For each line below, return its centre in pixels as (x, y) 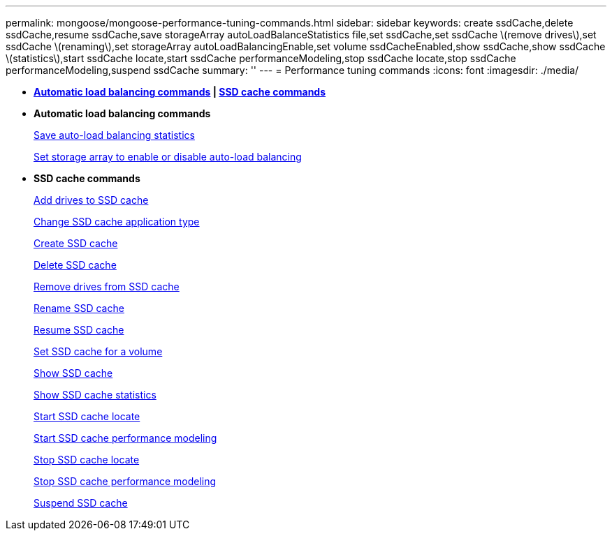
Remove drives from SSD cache (107, 286)
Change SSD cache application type (117, 222)
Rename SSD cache (79, 308)
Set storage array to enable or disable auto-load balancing (168, 157)
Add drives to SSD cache (91, 200)
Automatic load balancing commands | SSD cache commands (180, 92)
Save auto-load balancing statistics (114, 135)
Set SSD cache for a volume (98, 351)
